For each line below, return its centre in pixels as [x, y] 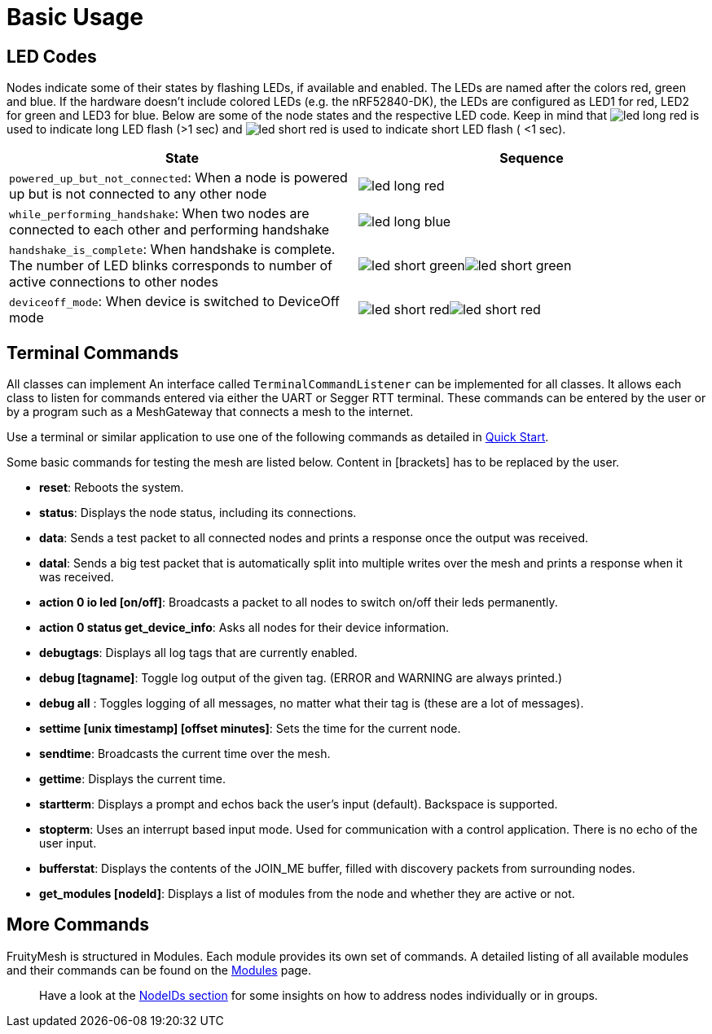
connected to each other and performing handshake [169, 230]
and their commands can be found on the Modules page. [159, 970]
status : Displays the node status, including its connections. [198, 513]
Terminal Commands [93, 353]
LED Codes [52, 56]
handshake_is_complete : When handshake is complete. [172, 250]
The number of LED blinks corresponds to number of [171, 266]
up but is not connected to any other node [138, 194]
